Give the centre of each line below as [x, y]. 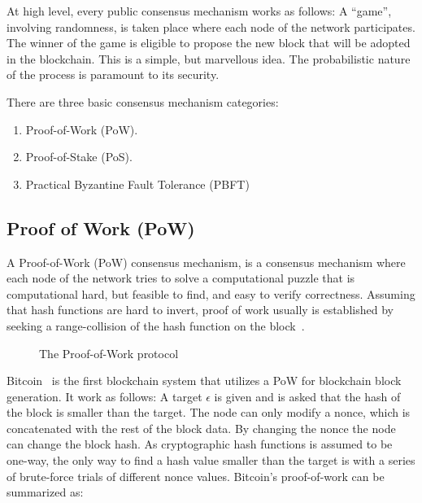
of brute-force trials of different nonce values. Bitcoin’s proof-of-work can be [196, 476]
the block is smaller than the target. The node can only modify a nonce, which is [209, 412]
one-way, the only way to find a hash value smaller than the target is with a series [211, 460]
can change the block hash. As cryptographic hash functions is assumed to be [200, 444]
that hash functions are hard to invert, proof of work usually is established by [200, 310]
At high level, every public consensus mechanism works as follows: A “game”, [199, 11]
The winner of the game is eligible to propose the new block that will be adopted [209, 43]
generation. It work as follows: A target [104, 396]
